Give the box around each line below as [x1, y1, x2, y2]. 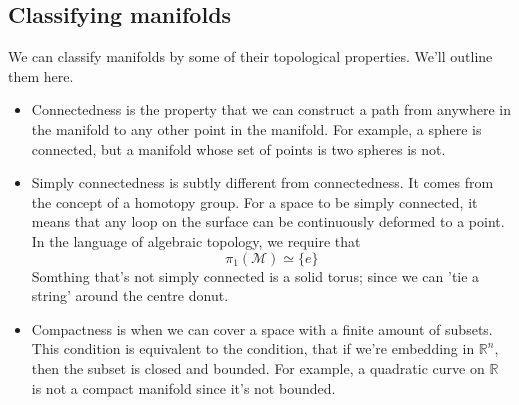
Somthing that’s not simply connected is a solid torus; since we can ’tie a [31, 265, 480, 286]
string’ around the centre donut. [31, 285, 229, 306]
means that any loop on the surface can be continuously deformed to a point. [31, 211, 505, 232]
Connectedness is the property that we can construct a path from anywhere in [31, 99, 512, 120]
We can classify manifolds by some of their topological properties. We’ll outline [8, 46, 493, 67]
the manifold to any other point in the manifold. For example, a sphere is [31, 118, 482, 139]
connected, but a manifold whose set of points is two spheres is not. [31, 138, 446, 159]
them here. [8, 65, 74, 86]
